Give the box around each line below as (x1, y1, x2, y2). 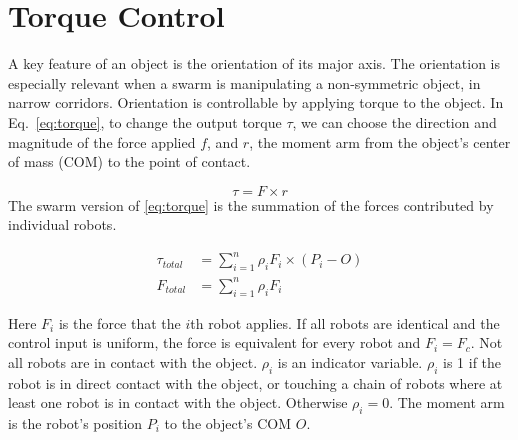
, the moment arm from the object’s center (249, 131, 511, 152)
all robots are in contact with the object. (8, 351, 258, 372)
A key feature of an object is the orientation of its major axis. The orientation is (8, 53, 501, 74)
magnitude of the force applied (8, 131, 196, 152)
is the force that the (58, 312, 181, 333)
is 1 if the (443, 351, 502, 372)
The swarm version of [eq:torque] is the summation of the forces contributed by (8, 194, 494, 215)
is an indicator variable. (277, 351, 423, 372)
